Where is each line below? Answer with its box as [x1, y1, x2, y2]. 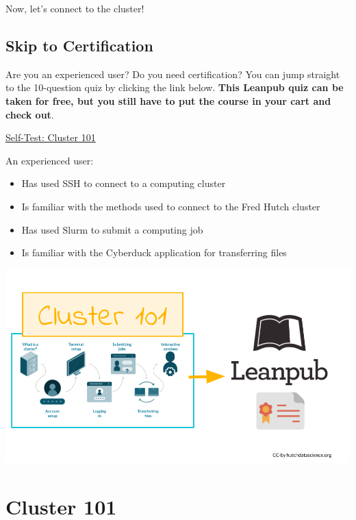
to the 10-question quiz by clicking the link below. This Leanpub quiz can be [5, 80, 344, 95]
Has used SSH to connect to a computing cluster [21, 176, 226, 190]
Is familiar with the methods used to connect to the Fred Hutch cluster [21, 199, 320, 213]
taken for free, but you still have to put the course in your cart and [5, 93, 331, 108]
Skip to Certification [5, 34, 153, 55]
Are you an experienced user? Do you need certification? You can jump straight [5, 66, 340, 81]
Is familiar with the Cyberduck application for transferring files [21, 245, 287, 260]
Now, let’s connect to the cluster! [5, 1, 144, 15]
